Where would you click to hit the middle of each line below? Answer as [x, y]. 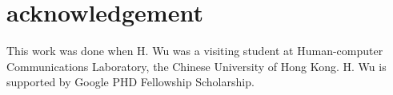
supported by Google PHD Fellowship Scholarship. [130, 82]
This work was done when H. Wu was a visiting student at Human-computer [195, 51]
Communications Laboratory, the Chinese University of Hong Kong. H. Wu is [196, 66]
